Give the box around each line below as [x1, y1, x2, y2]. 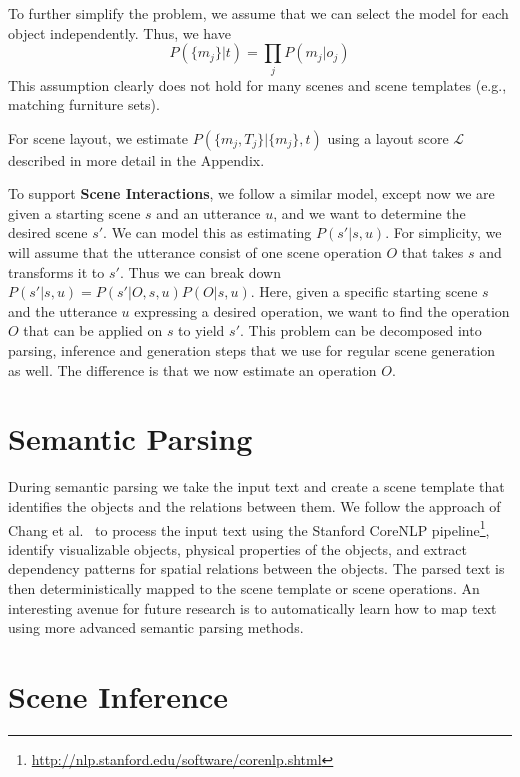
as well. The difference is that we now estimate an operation [8, 359, 377, 380]
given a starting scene [8, 202, 141, 223]
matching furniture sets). [8, 94, 160, 115]
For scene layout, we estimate [8, 127, 189, 148]
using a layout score [327, 127, 449, 148]
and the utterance [8, 300, 117, 321]
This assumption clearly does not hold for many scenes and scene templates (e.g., [8, 74, 507, 95]
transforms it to [8, 261, 105, 282]
